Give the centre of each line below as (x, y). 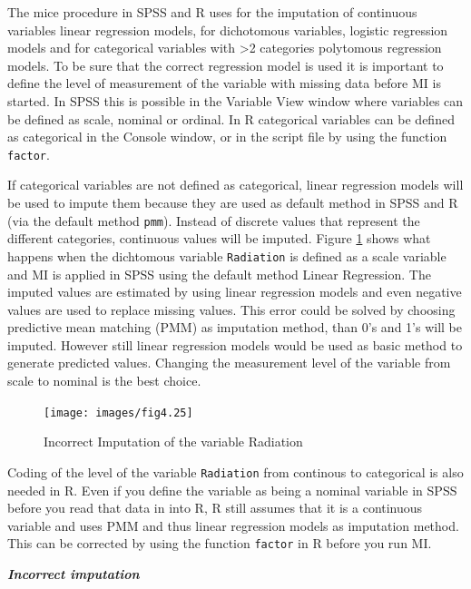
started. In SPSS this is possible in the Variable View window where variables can (235, 100)
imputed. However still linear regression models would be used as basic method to (235, 344)
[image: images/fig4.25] (118, 412)
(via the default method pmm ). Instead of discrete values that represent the (214, 220)
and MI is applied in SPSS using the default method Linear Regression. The (219, 274)
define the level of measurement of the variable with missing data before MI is (224, 83)
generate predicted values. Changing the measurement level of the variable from (229, 363)
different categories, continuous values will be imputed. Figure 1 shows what (219, 238)
